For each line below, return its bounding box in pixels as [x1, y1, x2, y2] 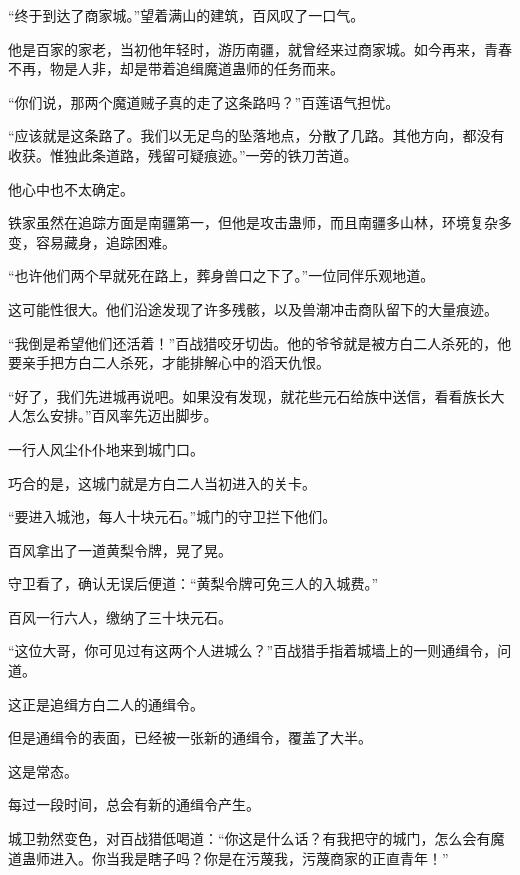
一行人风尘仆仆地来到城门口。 [8, 438, 204, 459]
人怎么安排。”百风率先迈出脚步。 [8, 405, 218, 426]
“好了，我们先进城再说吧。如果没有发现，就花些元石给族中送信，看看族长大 [8, 385, 505, 406]
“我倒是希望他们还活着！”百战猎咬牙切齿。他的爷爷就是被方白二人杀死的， [8, 332, 498, 353]
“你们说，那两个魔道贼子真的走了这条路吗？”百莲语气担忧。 [8, 91, 400, 112]
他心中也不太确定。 [8, 178, 134, 199]
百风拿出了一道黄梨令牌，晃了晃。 [8, 539, 232, 560]
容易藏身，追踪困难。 [35, 231, 176, 252]
